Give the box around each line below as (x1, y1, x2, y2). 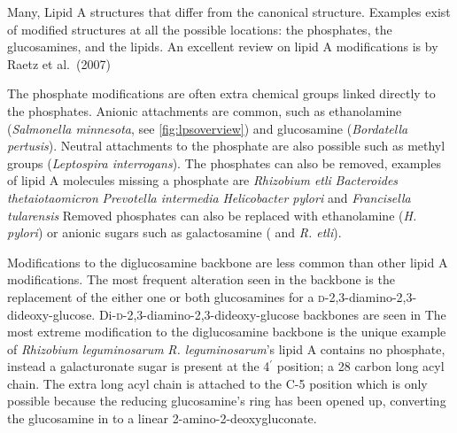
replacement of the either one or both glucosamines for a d (7, 287, 325, 305)
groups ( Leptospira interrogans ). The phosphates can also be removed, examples (7, 153, 441, 172)
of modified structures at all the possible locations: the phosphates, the (7, 19, 392, 38)
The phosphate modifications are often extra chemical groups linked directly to (7, 84, 436, 103)
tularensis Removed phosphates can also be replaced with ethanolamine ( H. (7, 205, 417, 224)
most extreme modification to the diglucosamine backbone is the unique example (7, 322, 446, 341)
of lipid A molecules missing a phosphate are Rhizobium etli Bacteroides (7, 171, 399, 189)
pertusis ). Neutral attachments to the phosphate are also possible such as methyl (7, 136, 445, 155)
